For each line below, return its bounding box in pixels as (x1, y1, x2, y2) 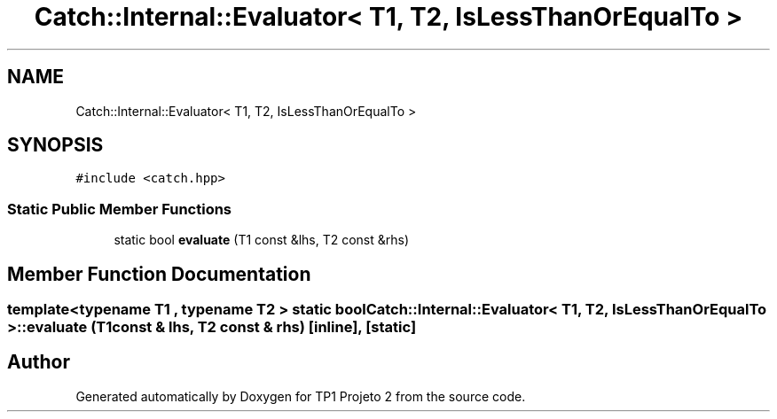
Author (7, 351, 70, 374)
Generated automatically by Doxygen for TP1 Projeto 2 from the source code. (75, 388, 526, 404)
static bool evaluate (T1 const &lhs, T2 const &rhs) (114, 232, 410, 248)
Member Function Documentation (7, 262, 311, 285)
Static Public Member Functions (7, 199, 232, 218)
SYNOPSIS (7, 134, 104, 157)
